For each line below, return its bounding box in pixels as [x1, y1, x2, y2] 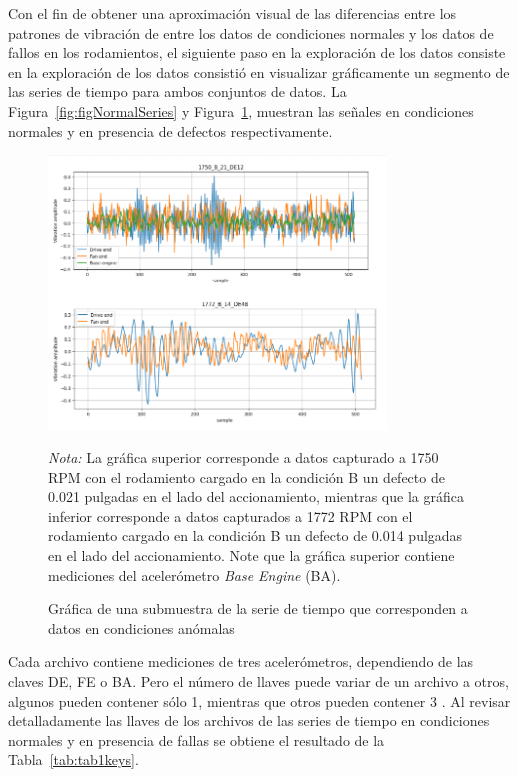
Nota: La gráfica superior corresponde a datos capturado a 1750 [48, 447, 439, 468]
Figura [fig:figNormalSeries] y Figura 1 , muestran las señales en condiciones [8, 100, 474, 121]
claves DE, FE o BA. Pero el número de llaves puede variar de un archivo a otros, [8, 671, 509, 692]
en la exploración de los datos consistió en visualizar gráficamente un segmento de [8, 61, 510, 82]
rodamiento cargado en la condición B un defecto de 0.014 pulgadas [48, 525, 463, 546]
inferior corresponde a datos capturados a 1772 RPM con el [48, 505, 413, 526]
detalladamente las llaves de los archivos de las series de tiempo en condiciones [8, 710, 490, 731]
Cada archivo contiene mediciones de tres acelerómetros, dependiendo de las [8, 651, 474, 672]
